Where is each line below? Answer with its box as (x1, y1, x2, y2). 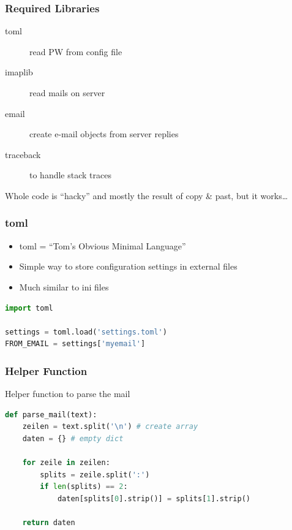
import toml (5, 303, 53, 312)
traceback (5, 148, 41, 161)
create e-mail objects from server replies (29, 127, 179, 140)
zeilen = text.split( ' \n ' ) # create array (22, 422, 198, 431)
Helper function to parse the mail (5, 387, 130, 400)
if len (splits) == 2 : (40, 482, 128, 491)
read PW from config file (29, 45, 122, 58)
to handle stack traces (29, 168, 111, 181)
